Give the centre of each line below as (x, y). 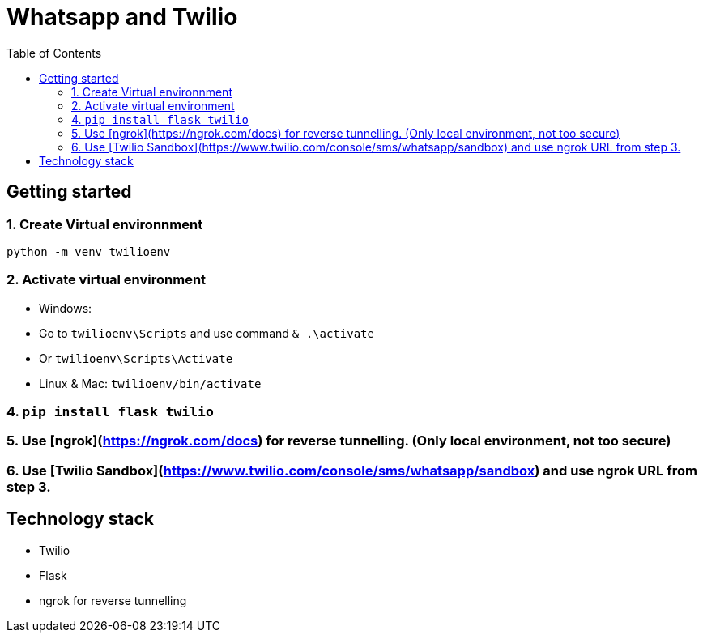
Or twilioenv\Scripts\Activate (136, 358)
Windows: (66, 308)
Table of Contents (54, 53)
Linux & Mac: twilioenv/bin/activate (150, 383)
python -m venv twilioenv (89, 251)
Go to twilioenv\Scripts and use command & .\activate (207, 333)
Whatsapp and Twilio (122, 17)
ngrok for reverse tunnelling (113, 600)
